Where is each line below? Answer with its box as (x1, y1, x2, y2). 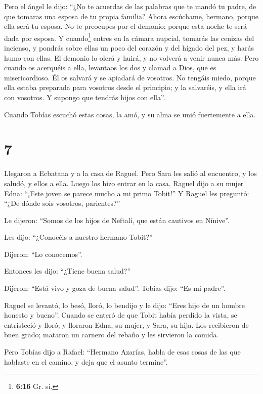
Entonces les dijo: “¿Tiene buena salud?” (4, 266, 131, 276)
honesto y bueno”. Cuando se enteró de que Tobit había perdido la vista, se (4, 310, 237, 320)
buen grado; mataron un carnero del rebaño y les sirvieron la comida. (4, 329, 219, 340)
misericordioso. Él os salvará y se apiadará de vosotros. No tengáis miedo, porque (4, 72, 256, 82)
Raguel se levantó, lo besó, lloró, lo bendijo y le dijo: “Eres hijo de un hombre (4, 299, 245, 310)
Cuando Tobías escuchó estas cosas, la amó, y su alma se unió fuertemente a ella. (4, 109, 256, 119)
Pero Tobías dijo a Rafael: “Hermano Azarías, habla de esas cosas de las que (4, 346, 241, 357)
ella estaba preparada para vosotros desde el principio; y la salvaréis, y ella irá (4, 82, 246, 93)
